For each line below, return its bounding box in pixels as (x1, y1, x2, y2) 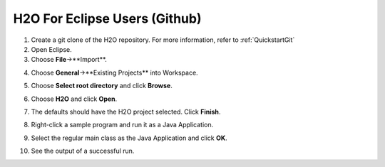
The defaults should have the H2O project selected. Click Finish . (31, 107, 221, 116)
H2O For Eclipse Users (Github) (13, 11, 202, 26)
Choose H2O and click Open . (31, 95, 118, 103)
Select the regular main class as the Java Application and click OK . (31, 134, 227, 142)
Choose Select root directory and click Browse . (31, 82, 173, 90)
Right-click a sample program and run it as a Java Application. (31, 121, 214, 129)
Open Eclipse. (31, 45, 72, 53)
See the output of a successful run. (31, 146, 135, 156)
